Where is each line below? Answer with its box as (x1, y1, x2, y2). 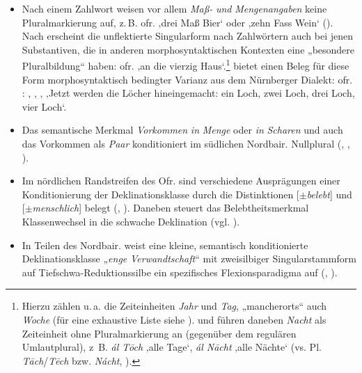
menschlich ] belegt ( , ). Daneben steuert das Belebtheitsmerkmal (32, 200, 309, 215)
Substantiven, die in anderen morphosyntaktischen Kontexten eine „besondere (22, 42, 355, 56)
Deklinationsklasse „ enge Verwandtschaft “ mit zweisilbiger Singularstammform (22, 251, 356, 266)
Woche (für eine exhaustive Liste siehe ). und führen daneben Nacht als (22, 312, 326, 326)
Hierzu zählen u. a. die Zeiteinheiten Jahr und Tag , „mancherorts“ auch (22, 299, 327, 313)
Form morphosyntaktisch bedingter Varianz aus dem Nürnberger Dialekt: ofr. (22, 72, 353, 86)
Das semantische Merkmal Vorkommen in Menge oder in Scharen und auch (22, 122, 343, 137)
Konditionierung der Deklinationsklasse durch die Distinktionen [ (22, 186, 299, 201)
